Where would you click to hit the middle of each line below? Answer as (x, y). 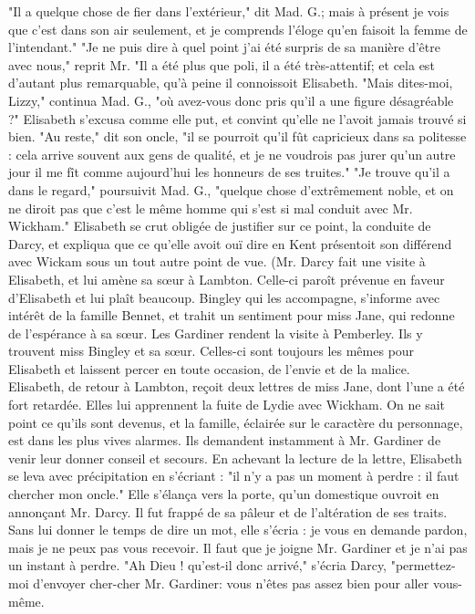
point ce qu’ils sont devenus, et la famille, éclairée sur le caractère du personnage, (236, 422)
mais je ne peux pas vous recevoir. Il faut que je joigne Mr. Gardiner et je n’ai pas (238, 547)
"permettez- (423, 565)
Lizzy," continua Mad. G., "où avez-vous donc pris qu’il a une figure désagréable (231, 100)
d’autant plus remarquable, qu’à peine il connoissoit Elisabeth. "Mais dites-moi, (231, 83)
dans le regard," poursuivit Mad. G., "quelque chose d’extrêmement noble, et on (231, 189)
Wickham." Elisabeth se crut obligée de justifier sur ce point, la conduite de (220, 226)
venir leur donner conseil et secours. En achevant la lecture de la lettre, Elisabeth (235, 458)
